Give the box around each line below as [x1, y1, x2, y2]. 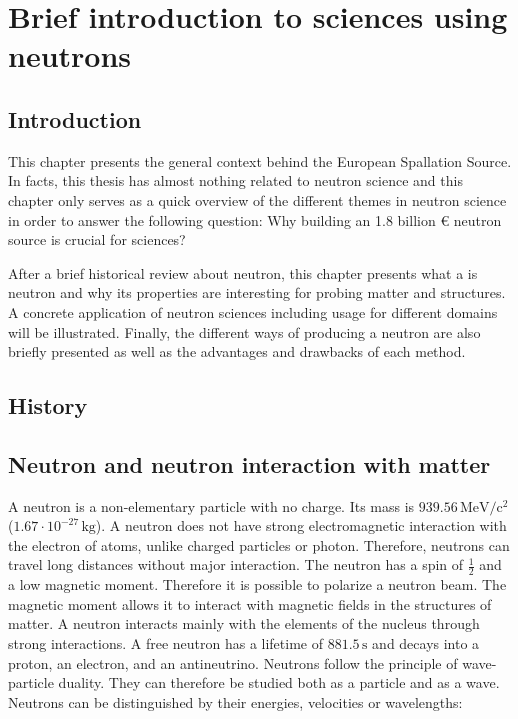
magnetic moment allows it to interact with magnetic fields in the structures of [8, 593, 492, 614]
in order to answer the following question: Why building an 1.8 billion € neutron [8, 209, 502, 230]
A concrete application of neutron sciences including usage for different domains [8, 301, 498, 322]
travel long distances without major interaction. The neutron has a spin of [8, 554, 464, 575]
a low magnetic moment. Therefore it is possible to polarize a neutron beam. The [8, 574, 507, 595]
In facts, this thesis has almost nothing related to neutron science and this [8, 170, 463, 191]
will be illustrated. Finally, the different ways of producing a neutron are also [8, 321, 481, 342]
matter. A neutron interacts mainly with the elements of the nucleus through [8, 613, 480, 634]
